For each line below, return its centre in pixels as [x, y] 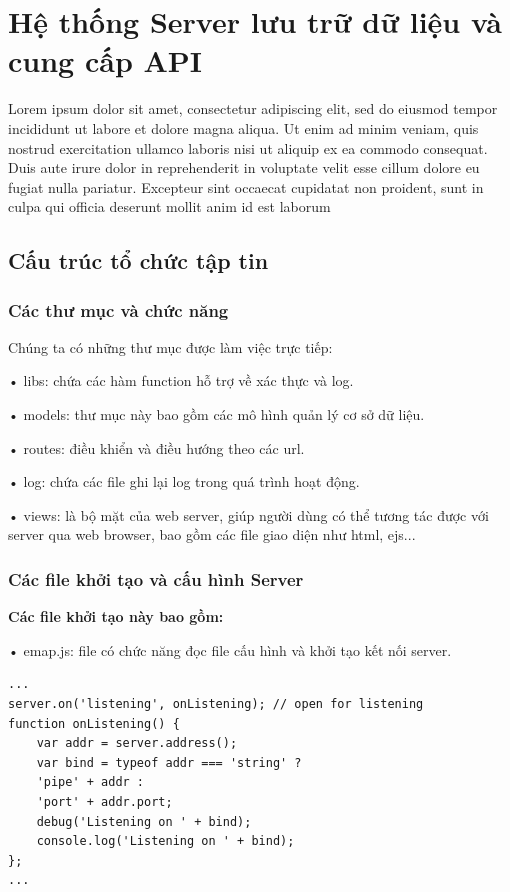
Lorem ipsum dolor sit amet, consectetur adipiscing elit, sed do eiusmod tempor [253, 108]
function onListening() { [94, 723]
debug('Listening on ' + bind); [144, 821]
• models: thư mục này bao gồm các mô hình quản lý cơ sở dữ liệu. [216, 414]
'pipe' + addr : [90, 782]
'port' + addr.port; [104, 802]
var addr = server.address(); [137, 743]
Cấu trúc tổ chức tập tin [138, 260]
